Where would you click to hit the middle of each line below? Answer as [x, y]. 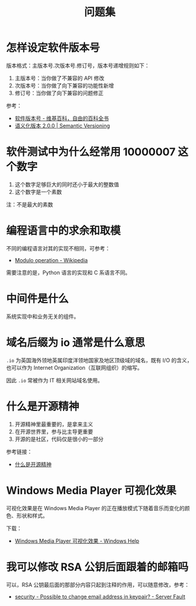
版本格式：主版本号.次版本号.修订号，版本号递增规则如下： [78, 65]
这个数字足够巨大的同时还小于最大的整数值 [67, 184]
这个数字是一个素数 [38, 191]
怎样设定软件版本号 [53, 48]
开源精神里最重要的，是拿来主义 [54, 424]
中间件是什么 [38, 299]
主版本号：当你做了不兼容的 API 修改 [60, 78]
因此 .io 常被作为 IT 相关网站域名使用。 [55, 380]
